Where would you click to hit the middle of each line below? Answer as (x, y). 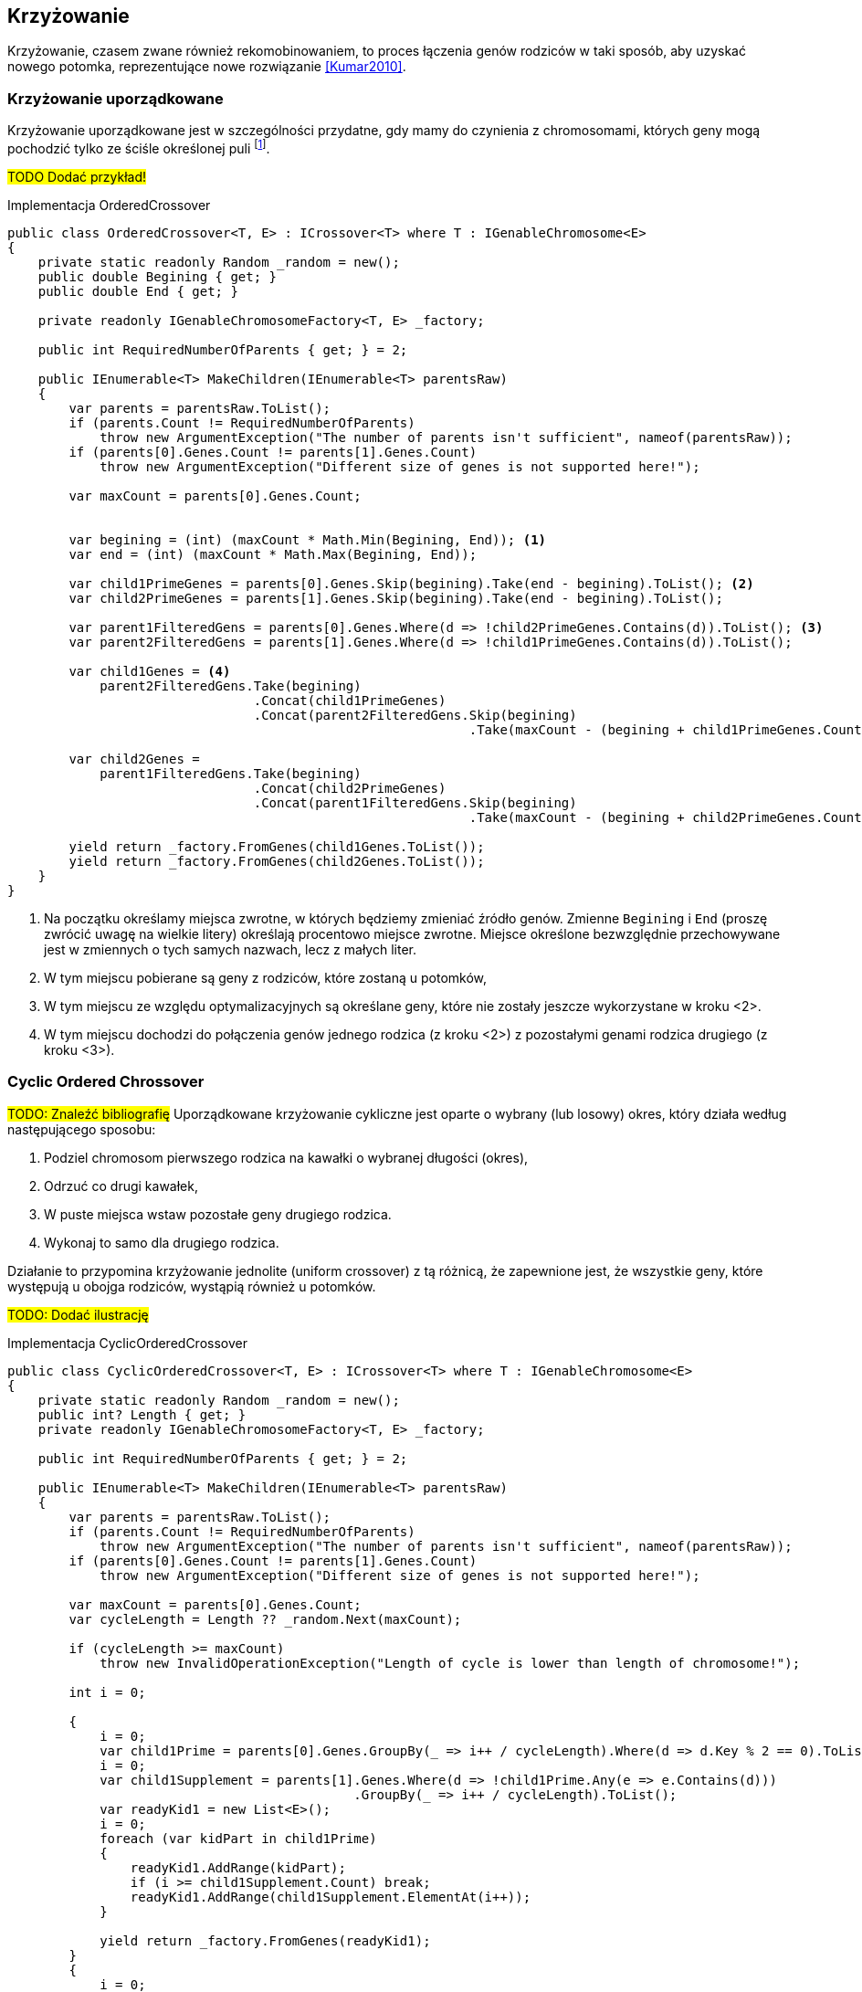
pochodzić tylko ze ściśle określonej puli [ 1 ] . (139, 147)
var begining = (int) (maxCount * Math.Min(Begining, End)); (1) (308, 539)
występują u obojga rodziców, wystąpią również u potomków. (192, 1286)
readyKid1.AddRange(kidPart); (238, 1867)
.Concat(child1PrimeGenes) (350, 700)
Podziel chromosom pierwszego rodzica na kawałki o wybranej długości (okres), (286, 1157)
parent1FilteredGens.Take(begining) (231, 773)
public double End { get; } (138, 291)
